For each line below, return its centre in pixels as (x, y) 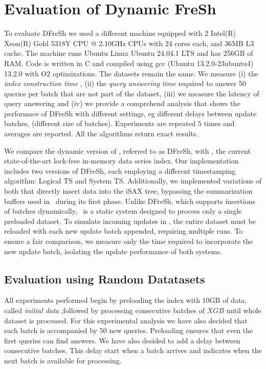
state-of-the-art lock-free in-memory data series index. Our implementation (121, 161)
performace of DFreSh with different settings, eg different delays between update (130, 113)
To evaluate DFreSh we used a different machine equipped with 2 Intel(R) (120, 33)
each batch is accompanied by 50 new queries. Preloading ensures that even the (129, 330)
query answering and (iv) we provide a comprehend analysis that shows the (122, 103)
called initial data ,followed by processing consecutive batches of (104, 310)
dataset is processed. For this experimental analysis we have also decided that (126, 320)
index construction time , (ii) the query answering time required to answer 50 (125, 83)
